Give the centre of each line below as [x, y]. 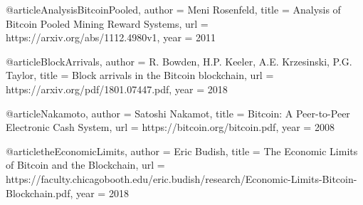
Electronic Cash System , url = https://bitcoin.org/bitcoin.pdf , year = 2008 [170, 127]
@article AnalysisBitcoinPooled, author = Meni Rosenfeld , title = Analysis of [173, 9]
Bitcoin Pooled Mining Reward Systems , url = [107, 23]
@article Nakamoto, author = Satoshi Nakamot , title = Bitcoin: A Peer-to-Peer [178, 113]
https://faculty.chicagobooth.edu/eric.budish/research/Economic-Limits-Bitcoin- [181, 178]
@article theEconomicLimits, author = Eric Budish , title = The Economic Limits [182, 151]
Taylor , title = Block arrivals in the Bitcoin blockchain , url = [140, 75]
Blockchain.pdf [38, 193]
